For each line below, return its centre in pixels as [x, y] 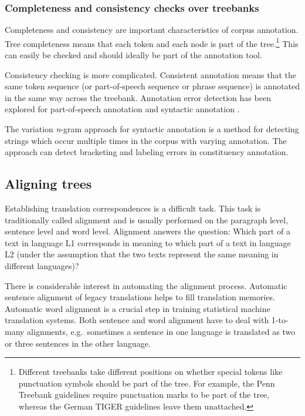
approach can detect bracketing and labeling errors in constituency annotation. [147, 152]
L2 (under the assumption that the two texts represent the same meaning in [142, 254]
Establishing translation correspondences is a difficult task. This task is [133, 208]
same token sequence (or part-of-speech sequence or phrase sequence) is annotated [152, 86]
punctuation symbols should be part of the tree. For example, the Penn [147, 383]
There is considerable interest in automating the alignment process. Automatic [146, 285]
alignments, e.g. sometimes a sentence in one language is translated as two [161, 331]
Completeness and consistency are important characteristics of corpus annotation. [152, 30]
